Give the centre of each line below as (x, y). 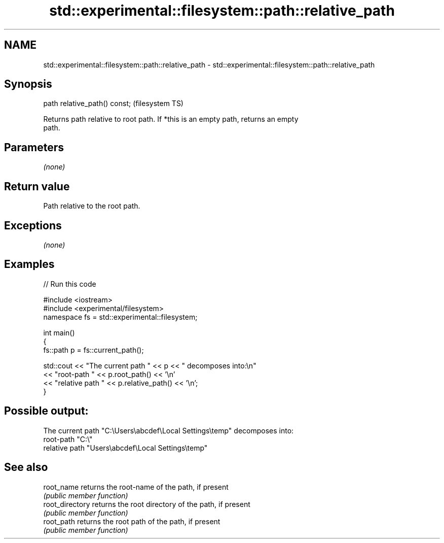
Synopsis (28, 84)
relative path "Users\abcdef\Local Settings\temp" (125, 448)
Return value (37, 186)
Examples (29, 264)
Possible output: (46, 411)
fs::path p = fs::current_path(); (94, 350)
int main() (59, 332)
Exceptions (33, 225)
